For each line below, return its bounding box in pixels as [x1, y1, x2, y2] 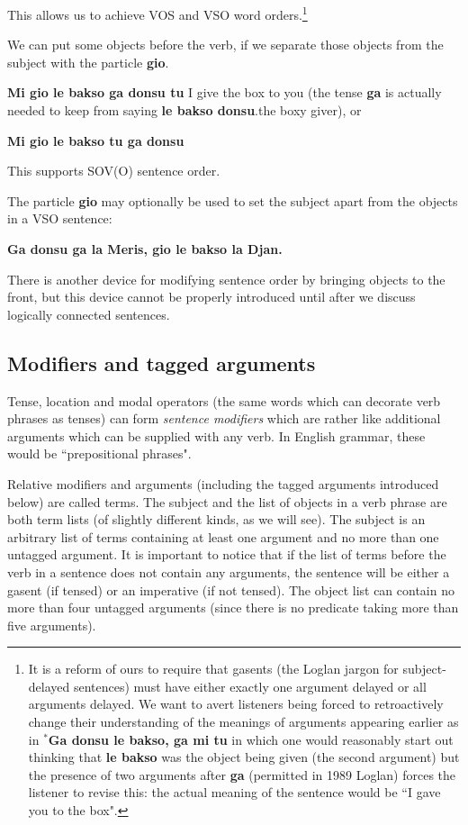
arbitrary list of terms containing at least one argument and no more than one [7, 527, 439, 546]
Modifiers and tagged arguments [7, 349, 316, 376]
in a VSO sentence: [7, 209, 112, 228]
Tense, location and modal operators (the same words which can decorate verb [7, 391, 441, 410]
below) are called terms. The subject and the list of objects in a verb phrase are [7, 492, 447, 511]
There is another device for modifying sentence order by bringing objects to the [7, 269, 445, 288]
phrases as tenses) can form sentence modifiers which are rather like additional [7, 409, 441, 428]
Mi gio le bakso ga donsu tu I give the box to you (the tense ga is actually [7, 83, 442, 102]
